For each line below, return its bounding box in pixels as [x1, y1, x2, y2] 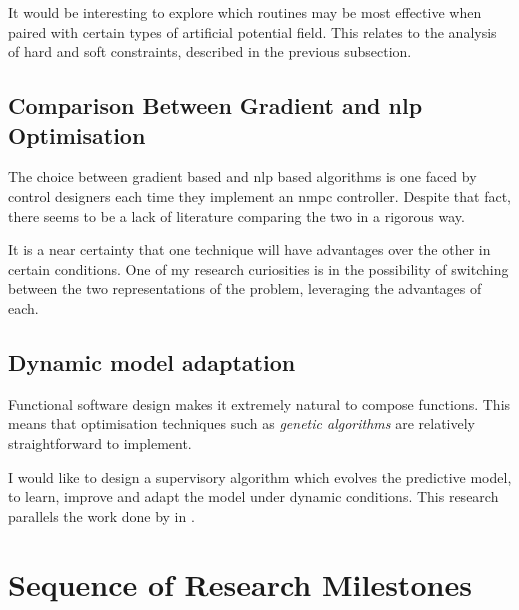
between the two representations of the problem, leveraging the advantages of [8, 278, 482, 299]
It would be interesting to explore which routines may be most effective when [8, 2, 482, 22]
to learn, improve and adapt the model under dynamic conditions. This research [8, 486, 499, 507]
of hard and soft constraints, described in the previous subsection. [8, 41, 412, 62]
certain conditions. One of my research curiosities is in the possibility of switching [8, 258, 509, 279]
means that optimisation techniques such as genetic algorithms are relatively [8, 413, 475, 434]
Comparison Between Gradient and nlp [8, 90, 423, 121]
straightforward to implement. [8, 432, 192, 453]
